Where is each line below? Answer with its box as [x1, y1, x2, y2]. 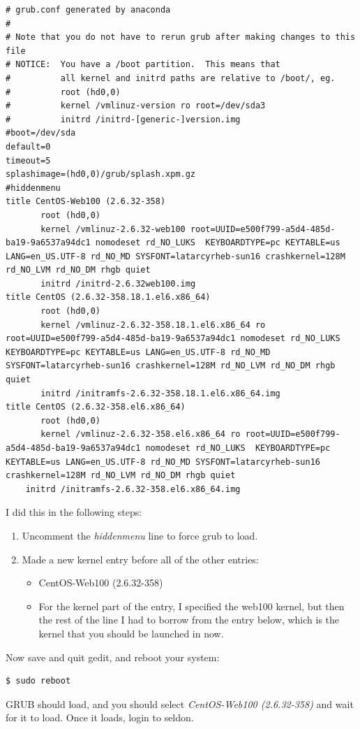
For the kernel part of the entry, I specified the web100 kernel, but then [38, 598, 345, 613]
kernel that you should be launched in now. [38, 626, 224, 640]
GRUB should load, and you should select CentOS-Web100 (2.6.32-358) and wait [6, 696, 354, 711]
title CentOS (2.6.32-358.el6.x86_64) [6, 402, 186, 412]
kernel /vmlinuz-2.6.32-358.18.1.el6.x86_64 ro [40, 319, 266, 330]
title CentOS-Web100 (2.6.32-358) [6, 196, 166, 207]
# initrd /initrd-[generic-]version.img [6, 114, 241, 124]
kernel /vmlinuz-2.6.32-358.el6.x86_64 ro [40, 429, 241, 440]
